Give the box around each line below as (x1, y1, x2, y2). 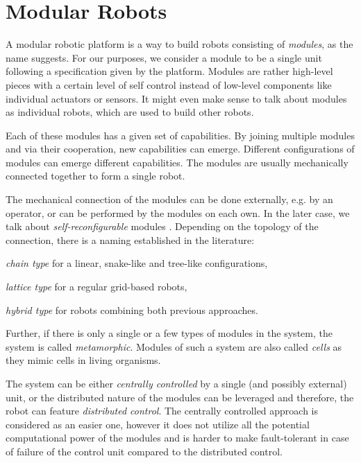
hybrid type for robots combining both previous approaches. (6, 302, 258, 317)
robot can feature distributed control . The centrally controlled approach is (6, 403, 319, 418)
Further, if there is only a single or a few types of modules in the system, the (6, 326, 333, 340)
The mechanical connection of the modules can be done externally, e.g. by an (6, 192, 333, 207)
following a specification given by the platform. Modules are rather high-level (6, 64, 333, 78)
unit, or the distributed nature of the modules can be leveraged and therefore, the (6, 390, 354, 404)
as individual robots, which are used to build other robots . (6, 105, 254, 119)
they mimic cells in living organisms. (6, 353, 161, 367)
